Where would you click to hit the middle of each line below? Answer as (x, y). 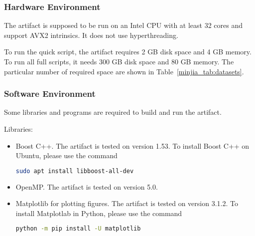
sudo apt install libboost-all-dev (75, 171)
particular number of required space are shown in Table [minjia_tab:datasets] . (124, 71)
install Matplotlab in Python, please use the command (99, 213)
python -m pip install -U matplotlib (78, 229)
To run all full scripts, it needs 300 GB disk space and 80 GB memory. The (119, 61)
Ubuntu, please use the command (66, 155)
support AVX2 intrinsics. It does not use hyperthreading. (91, 35)
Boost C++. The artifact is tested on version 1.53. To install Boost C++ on (132, 145)
